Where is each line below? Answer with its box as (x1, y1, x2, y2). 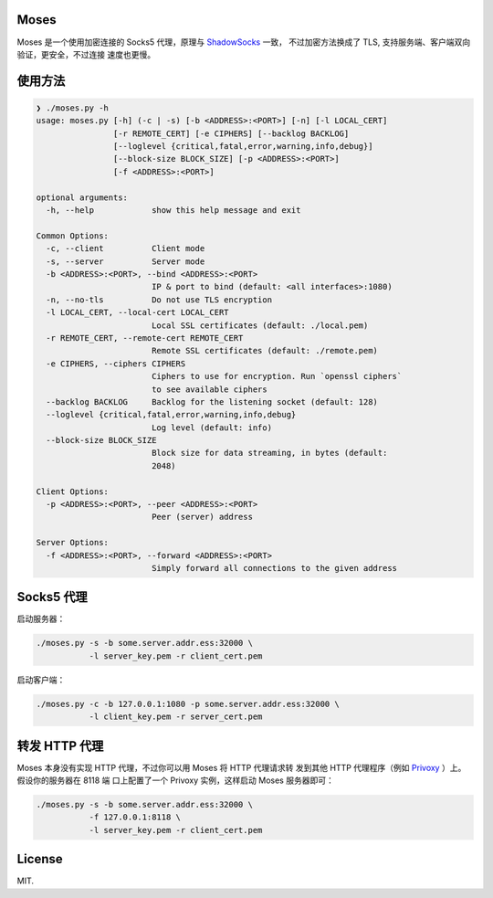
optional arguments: (36, 192, 128, 203)
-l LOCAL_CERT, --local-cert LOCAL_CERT (46, 307, 229, 318)
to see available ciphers (151, 384, 268, 395)
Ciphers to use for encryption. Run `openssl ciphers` (151, 371, 403, 382)
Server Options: (36, 537, 110, 548)
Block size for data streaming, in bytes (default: (151, 448, 388, 459)
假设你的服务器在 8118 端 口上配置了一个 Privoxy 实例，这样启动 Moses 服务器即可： (16, 775, 335, 786)
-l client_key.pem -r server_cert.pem (89, 712, 263, 722)
